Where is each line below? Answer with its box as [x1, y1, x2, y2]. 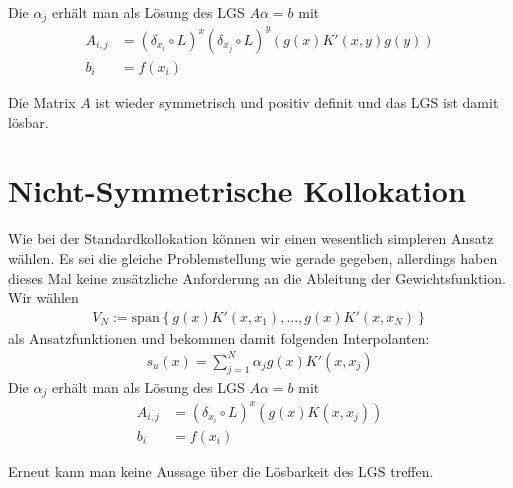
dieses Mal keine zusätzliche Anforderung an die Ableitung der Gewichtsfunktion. [8, 267, 506, 288]
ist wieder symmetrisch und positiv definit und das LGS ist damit [95, 92, 499, 113]
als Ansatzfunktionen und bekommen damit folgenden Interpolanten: [8, 327, 430, 348]
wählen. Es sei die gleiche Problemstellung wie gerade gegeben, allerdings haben [8, 247, 498, 268]
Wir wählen [8, 287, 79, 308]
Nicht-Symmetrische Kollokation [8, 170, 466, 211]
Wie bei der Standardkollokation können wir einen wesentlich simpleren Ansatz [8, 228, 494, 249]
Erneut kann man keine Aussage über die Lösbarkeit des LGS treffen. [8, 460, 434, 481]
